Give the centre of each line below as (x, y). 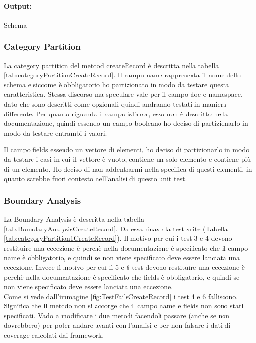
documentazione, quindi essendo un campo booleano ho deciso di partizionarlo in (126, 123)
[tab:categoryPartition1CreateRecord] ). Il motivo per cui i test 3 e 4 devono (118, 238)
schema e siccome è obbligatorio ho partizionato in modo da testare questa (117, 84)
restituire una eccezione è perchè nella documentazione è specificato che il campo (126, 248)
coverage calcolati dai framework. (54, 335)
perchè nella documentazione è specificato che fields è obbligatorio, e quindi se (122, 277)
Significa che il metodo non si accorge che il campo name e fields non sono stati (124, 306)
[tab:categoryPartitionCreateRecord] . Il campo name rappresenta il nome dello (122, 75)
